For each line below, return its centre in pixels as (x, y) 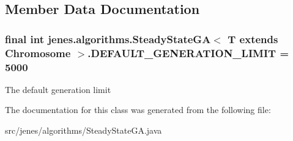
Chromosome (38, 53)
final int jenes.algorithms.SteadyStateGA (108, 39)
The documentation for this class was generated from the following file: (138, 110)
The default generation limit (58, 89)
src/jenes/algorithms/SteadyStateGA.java (83, 130)
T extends (253, 39)
